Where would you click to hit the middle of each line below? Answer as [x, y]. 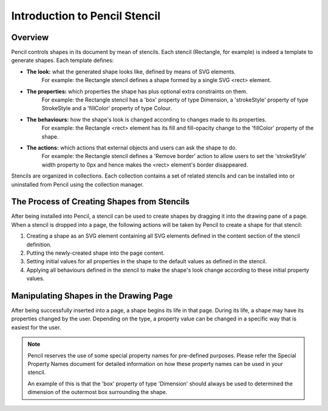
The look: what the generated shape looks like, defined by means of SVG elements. [131, 71]
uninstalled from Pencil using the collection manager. [77, 184]
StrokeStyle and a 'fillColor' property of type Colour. [107, 108]
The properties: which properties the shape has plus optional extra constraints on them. [137, 91]
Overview [30, 37]
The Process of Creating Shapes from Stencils [101, 202]
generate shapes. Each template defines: [63, 60]
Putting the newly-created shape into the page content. [96, 253]
